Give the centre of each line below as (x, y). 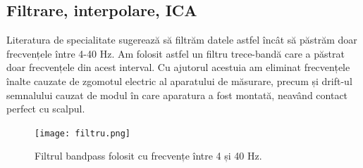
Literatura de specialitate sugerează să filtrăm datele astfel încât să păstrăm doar (182, 40)
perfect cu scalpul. (46, 109)
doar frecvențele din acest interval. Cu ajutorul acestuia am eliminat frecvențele (178, 67)
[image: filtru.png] (83, 133)
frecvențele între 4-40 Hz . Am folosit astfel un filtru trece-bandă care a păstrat (176, 53)
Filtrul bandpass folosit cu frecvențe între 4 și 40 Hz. (148, 156)
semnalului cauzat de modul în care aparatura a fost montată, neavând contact (177, 95)
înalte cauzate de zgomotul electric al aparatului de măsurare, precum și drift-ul (179, 80)
